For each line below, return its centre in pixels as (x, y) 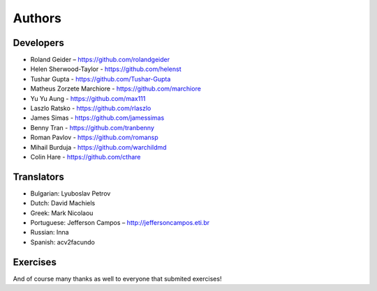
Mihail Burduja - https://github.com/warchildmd (98, 147)
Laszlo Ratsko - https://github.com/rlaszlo (91, 109)
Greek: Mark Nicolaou (62, 213)
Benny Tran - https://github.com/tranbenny (93, 127)
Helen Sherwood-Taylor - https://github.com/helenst (106, 69)
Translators (38, 176)
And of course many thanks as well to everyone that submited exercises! (117, 278)
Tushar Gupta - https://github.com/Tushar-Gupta (101, 79)
